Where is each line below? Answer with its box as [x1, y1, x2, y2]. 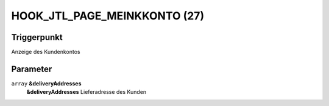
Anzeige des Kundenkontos [11, 48, 80, 56]
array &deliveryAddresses [11, 79, 82, 87]
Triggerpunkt [11, 32, 63, 42]
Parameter [11, 64, 52, 74]
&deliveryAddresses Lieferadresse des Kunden [26, 88, 147, 96]
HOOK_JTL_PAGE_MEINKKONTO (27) [11, 9, 204, 22]
